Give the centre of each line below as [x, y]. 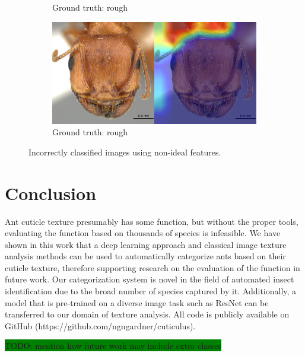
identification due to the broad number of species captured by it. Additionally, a [151, 291]
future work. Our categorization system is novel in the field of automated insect [150, 279]
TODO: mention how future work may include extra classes [113, 346]
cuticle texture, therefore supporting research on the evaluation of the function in [152, 267]
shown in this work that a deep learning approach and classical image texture [146, 244]
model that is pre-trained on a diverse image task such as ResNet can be [137, 302]
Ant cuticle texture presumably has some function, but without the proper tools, [152, 221]
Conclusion [51, 193]
